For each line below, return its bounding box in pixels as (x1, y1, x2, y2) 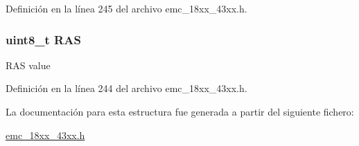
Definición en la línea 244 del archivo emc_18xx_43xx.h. (6, 81, 247, 95)
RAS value (6, 57, 51, 72)
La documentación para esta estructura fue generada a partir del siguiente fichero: (6, 104, 354, 118)
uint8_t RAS (6, 30, 81, 48)
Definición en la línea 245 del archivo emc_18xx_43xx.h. (6, 1, 247, 15)
